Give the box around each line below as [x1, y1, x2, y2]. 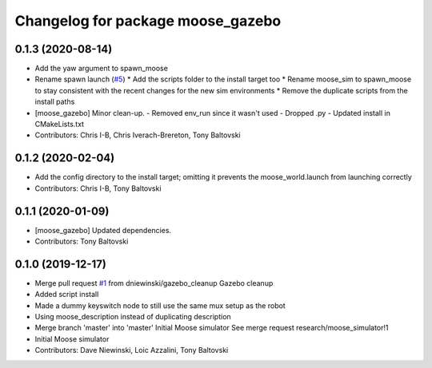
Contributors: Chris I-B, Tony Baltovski [34, 184, 162, 193]
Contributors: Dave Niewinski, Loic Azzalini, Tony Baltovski [34, 346, 229, 355]
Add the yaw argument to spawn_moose [34, 64, 168, 73]
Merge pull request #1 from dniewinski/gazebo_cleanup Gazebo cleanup [34, 278, 274, 287]
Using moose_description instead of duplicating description [34, 312, 231, 322]
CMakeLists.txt [34, 120, 84, 129]
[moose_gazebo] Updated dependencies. [34, 225, 172, 235]
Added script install [34, 290, 99, 299]
